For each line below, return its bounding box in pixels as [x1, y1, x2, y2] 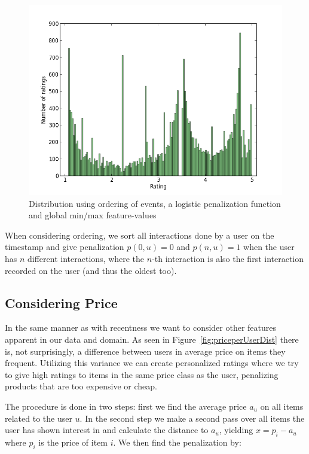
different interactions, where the [27, 252, 145, 264]
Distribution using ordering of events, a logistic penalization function [29, 197, 281, 209]
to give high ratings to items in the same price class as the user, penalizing [5, 368, 279, 380]
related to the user [5, 412, 72, 424]
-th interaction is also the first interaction [152, 252, 304, 264]
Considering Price [5, 293, 118, 312]
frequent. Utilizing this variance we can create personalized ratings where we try [5, 357, 299, 369]
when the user [243, 240, 295, 253]
